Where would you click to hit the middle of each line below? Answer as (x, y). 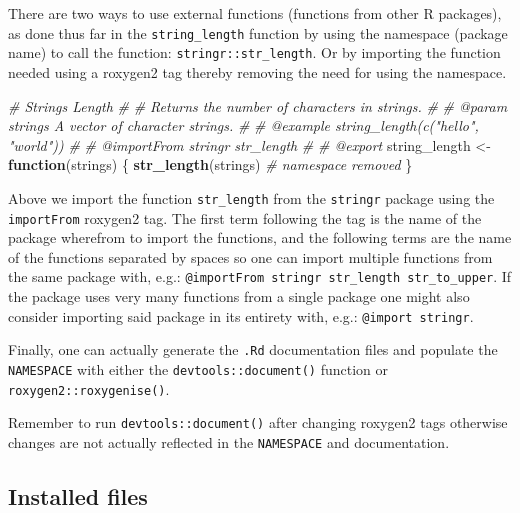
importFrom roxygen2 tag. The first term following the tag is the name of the (245, 217)
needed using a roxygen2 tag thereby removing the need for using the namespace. (257, 71)
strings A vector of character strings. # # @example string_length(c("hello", (243, 125)
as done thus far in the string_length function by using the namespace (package (258, 32)
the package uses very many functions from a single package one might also (239, 296)
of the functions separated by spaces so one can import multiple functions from (250, 256)
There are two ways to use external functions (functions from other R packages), (255, 13)
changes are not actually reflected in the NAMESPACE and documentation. (229, 441)
